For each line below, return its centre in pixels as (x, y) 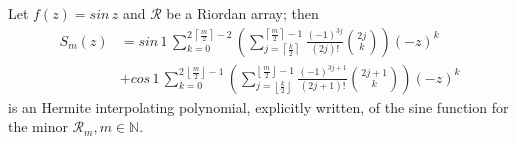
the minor (38, 126)
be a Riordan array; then (242, 13)
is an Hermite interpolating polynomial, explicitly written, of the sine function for (258, 106)
